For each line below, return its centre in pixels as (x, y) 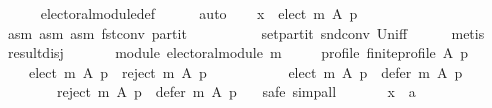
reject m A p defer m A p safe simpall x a (236, 91)
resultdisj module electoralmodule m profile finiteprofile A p (238, 52)
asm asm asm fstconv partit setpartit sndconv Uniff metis (246, 32)
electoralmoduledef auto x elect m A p (199, 13)
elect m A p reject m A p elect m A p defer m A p (245, 71)
